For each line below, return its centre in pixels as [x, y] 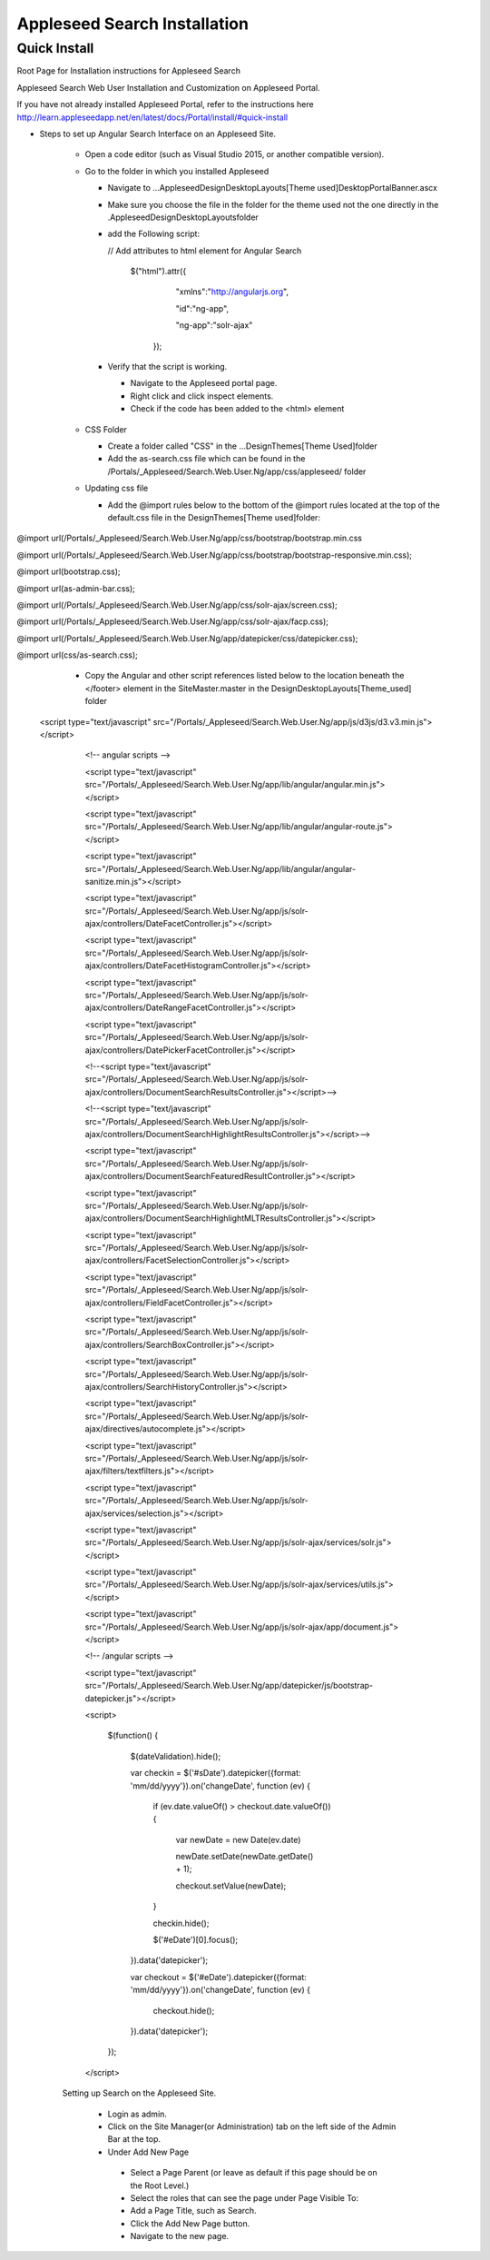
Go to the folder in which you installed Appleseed [177, 171]
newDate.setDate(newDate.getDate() [245, 1857]
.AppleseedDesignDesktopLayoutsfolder [183, 217]
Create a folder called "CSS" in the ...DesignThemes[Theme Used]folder [242, 446]
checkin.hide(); [181, 1923]
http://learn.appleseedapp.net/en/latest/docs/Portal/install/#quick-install [152, 117]
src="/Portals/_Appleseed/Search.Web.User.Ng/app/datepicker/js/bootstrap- [229, 1686]
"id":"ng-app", [202, 308]
